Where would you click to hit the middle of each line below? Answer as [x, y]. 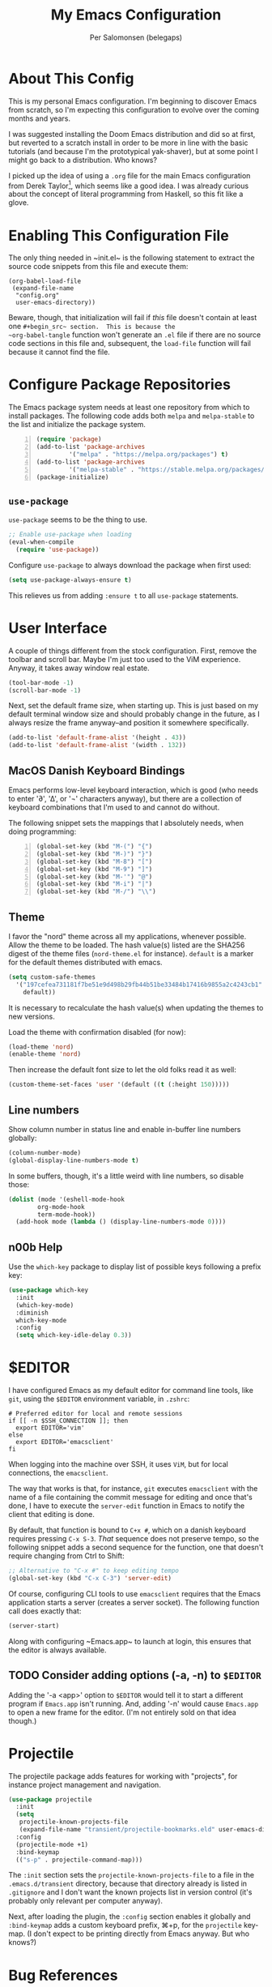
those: [19, 1184]
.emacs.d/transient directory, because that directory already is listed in [128, 1884]
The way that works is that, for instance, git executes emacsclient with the [133, 1489]
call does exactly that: [45, 1611]
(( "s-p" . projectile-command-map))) [79, 1860]
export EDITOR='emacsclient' [65, 1442]
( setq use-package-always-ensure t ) [70, 580]
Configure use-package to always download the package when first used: [130, 565]
